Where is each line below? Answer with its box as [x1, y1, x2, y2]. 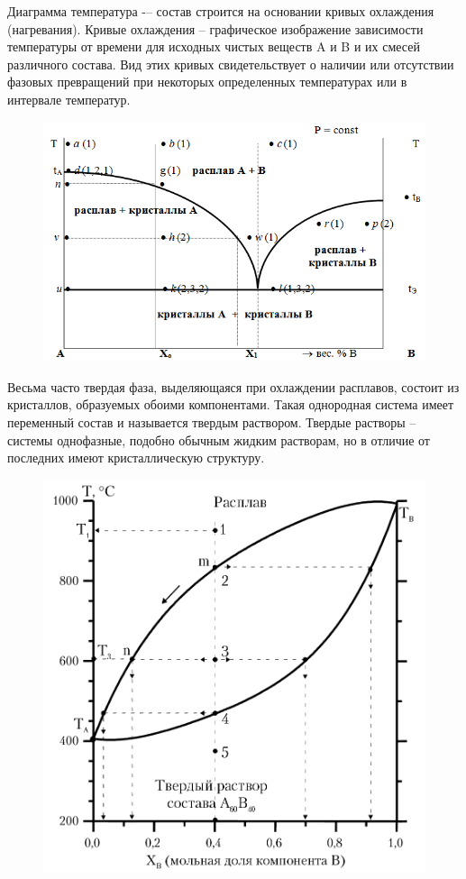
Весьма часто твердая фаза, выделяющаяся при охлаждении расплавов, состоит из [7, 377, 460, 396]
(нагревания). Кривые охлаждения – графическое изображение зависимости [7, 19, 424, 38]
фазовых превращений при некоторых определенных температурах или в [7, 72, 407, 91]
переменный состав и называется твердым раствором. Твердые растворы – [7, 412, 416, 431]
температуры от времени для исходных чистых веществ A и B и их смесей [7, 37, 420, 56]
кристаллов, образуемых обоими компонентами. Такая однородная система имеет [7, 395, 454, 414]
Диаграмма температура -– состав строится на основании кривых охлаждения [7, 2, 434, 20]
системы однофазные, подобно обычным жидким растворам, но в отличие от [7, 430, 430, 449]
